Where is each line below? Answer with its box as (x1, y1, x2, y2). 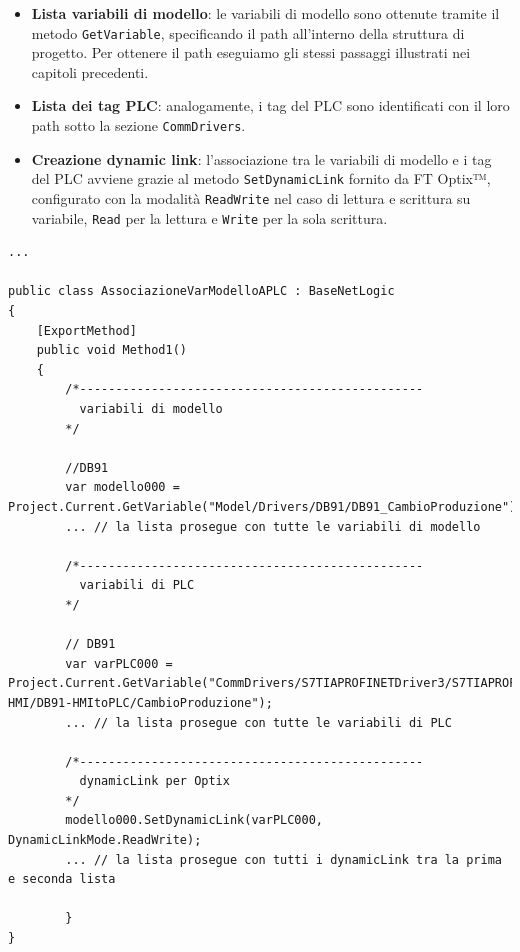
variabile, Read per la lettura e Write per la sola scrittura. (31, 207, 388, 228)
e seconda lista (8, 872, 116, 887)
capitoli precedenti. (31, 61, 149, 82)
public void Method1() (36, 343, 187, 358)
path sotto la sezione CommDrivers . (31, 115, 246, 136)
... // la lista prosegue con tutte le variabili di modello (65, 519, 481, 534)
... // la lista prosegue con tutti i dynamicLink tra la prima (65, 852, 502, 867)
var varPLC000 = (65, 656, 173, 671)
